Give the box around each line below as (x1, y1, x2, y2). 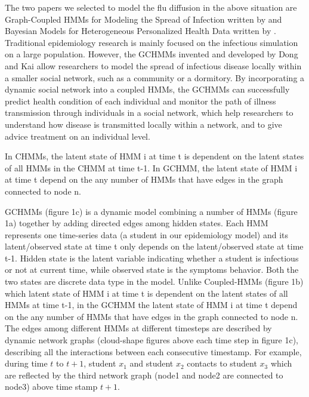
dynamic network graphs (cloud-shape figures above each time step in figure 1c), (5, 334, 298, 346)
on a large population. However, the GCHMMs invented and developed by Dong (5, 48, 298, 60)
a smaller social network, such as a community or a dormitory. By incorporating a (5, 71, 305, 84)
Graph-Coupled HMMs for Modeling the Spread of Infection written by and (5, 13, 282, 25)
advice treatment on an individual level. (5, 130, 150, 142)
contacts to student (187, 357, 257, 370)
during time (5, 357, 48, 370)
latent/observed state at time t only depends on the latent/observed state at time (5, 240, 304, 253)
